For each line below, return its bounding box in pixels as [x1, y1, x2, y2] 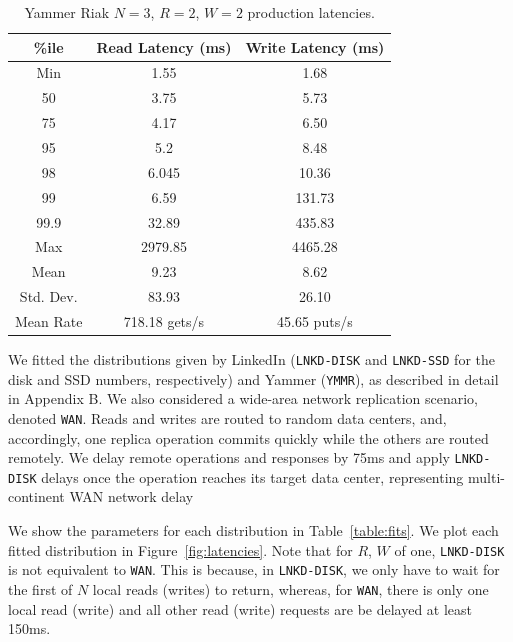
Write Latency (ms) [245, 36, 385, 57]
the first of [8, 578, 73, 599]
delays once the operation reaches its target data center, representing [41, 466, 464, 487]
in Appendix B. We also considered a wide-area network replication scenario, [8, 388, 479, 409]
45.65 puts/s [277, 310, 353, 331]
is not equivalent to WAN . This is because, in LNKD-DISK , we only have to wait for [8, 559, 500, 580]
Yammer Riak [24, 2, 110, 22]
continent [8, 486, 65, 507]
